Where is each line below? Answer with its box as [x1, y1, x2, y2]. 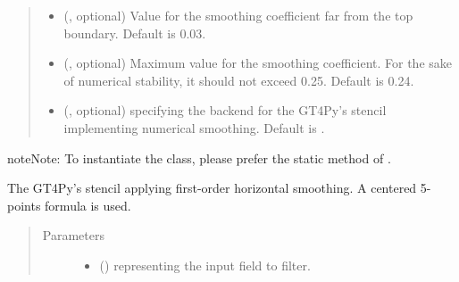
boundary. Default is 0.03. [63, 23, 206, 42]
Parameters [42, 226, 104, 245]
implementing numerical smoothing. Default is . [63, 118, 325, 137]
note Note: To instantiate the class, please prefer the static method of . [7, 148, 391, 167]
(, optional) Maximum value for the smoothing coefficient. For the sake [63, 54, 453, 72]
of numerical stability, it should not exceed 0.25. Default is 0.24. [63, 70, 414, 89]
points [7, 195, 41, 214]
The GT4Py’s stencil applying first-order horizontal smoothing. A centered [7, 178, 417, 197]
